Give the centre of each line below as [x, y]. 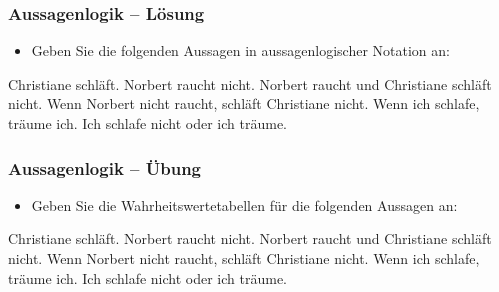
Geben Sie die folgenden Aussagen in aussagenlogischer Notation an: [240, 50]
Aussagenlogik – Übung [104, 167]
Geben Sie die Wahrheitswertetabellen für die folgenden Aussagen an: [244, 204]
